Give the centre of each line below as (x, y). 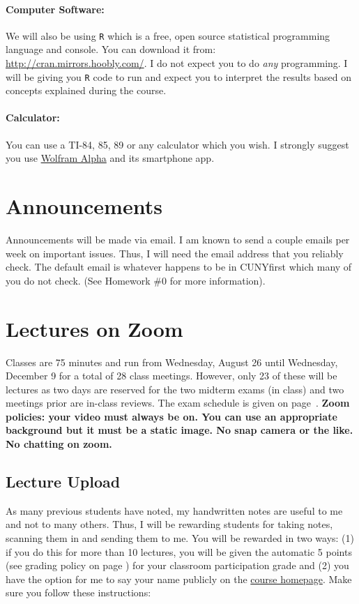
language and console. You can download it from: (111, 49)
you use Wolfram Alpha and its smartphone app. (110, 158)
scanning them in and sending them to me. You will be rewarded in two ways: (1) (180, 538)
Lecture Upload (63, 482)
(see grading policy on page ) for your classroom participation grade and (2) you (177, 565)
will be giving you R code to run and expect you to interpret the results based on (179, 76)
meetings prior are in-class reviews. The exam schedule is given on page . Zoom (178, 403)
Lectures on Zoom (94, 328)
